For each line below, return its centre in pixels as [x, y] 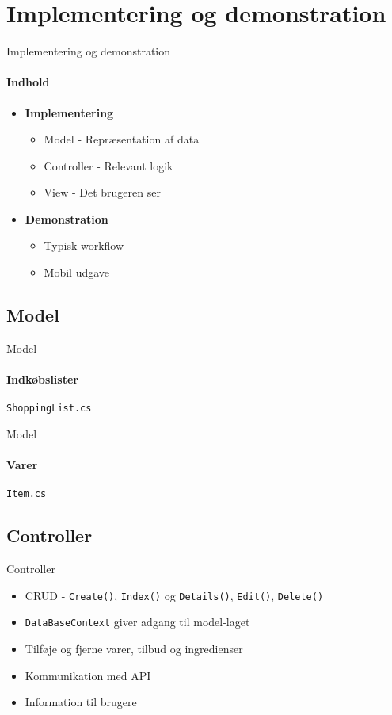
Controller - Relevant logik [108, 165]
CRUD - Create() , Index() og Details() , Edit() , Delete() [174, 595]
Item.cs [27, 494]
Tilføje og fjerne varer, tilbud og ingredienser [134, 649]
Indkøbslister [42, 379]
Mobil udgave [77, 272]
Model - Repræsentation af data [122, 139]
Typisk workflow [84, 245]
